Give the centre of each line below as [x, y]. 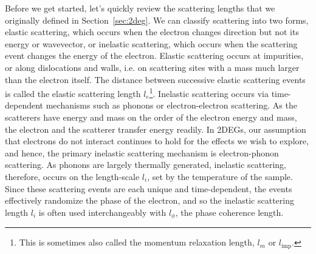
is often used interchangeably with [102, 212]
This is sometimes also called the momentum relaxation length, [137, 242]
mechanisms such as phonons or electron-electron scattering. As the [171, 105]
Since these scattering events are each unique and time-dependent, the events [149, 188]
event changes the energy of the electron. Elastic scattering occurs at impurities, [154, 55]
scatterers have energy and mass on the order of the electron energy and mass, [151, 117]
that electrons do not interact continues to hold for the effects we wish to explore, [157, 141]
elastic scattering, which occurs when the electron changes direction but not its [152, 32]
